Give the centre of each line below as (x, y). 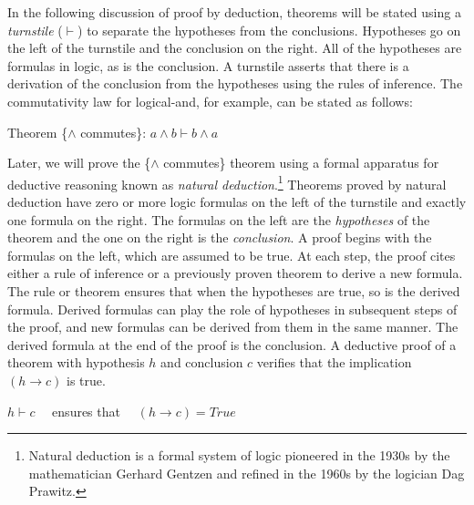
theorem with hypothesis (76, 362)
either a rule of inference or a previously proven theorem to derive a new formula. (235, 273)
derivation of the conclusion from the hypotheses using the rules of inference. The (235, 83)
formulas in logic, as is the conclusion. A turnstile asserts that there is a (208, 65)
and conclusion (202, 362)
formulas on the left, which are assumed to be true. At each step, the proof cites (232, 255)
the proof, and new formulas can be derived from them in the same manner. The (233, 327)
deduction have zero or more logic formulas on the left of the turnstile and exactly (237, 201)
